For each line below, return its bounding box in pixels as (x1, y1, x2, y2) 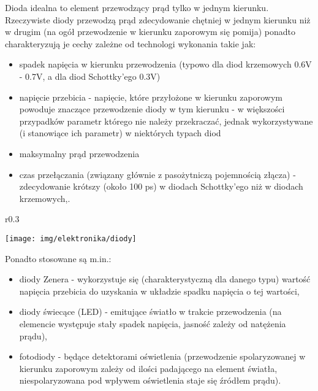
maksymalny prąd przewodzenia (19, 147, 140, 160)
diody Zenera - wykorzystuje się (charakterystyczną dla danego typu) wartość (19, 273, 311, 285)
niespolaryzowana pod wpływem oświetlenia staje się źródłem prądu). (19, 374, 281, 387)
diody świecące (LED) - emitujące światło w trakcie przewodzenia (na (19, 305, 282, 318)
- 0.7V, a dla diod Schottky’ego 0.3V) (19, 69, 161, 82)
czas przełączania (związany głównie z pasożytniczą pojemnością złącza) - (19, 168, 296, 180)
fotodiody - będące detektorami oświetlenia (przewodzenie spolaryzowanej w (19, 350, 306, 363)
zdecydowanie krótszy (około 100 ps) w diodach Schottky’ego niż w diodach (19, 180, 303, 193)
